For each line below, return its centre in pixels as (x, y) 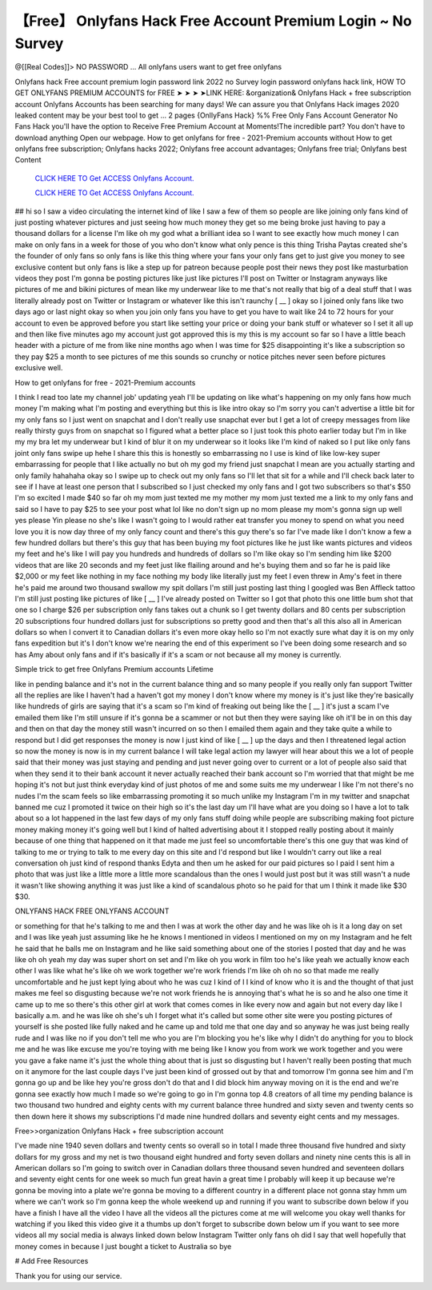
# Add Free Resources (52, 1261)
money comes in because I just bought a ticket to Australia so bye (123, 1246)
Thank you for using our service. (68, 1276)
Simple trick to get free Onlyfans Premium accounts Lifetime (114, 669)
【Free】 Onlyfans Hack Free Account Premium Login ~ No (213, 21)
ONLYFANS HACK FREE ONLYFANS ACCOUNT (92, 911)
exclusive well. (39, 368)
